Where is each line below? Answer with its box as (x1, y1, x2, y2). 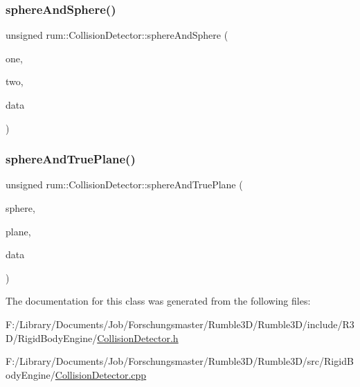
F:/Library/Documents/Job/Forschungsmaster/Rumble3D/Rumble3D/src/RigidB (6, 354, 354, 368)
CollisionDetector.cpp (55, 367, 147, 381)
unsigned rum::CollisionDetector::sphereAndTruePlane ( (6, 177, 243, 192)
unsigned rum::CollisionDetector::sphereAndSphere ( (6, 28, 228, 42)
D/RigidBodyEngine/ (6, 330, 98, 345)
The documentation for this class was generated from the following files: (6, 294, 311, 308)
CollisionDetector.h (97, 330, 179, 345)
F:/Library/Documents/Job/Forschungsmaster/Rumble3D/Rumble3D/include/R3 (6, 316, 354, 331)
